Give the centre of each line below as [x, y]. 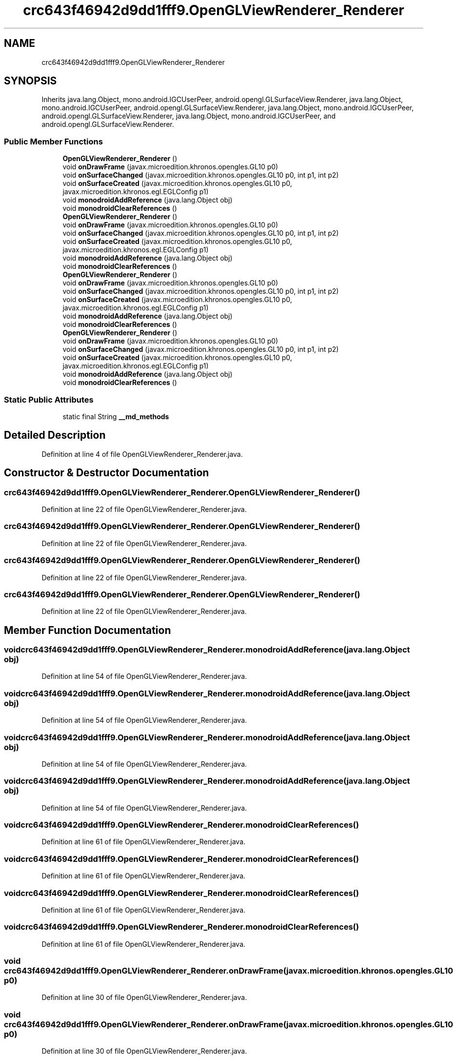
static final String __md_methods [116, 416]
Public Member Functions [53, 141]
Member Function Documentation [88, 630]
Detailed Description [55, 435]
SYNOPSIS [30, 81]
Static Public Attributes [49, 399]
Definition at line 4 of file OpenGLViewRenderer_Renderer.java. [142, 454]
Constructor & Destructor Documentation [107, 473]
